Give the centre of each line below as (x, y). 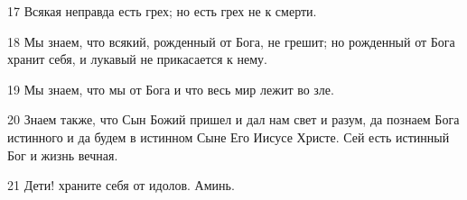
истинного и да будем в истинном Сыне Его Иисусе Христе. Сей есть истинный (229, 136)
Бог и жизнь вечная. (63, 155)
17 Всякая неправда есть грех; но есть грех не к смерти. (162, 11)
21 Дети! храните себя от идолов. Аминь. (121, 185)
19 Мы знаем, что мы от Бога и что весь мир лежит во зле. (171, 89)
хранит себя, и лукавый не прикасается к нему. (137, 59)
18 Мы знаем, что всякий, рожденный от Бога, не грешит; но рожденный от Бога (231, 41)
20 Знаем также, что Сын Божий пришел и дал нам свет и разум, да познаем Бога (233, 119)
